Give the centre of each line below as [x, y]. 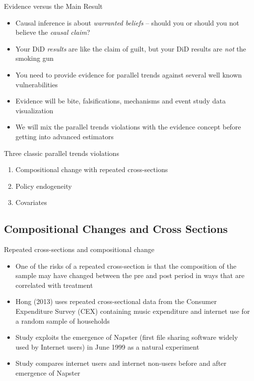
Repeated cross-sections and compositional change [79, 249]
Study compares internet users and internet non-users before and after [121, 363]
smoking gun [35, 58]
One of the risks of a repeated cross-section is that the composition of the [126, 266]
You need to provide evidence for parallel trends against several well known [129, 74]
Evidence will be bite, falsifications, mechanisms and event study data [121, 101]
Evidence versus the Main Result [53, 6]
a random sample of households [63, 320]
